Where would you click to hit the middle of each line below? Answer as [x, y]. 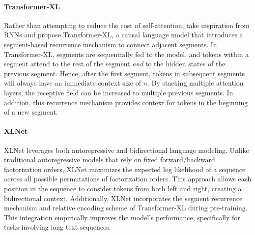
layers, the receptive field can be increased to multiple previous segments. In [119, 92]
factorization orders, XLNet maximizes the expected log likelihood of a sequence [125, 169]
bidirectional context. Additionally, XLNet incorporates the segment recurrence [123, 198]
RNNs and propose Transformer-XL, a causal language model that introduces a [124, 35]
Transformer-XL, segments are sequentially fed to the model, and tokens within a [127, 54]
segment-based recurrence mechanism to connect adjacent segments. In [111, 44]
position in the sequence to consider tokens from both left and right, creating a [123, 188]
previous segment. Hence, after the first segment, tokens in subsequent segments [124, 73]
